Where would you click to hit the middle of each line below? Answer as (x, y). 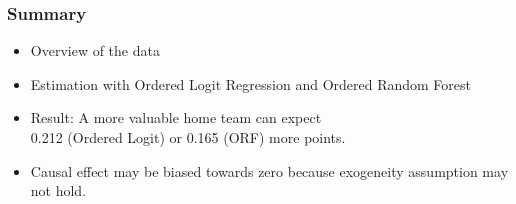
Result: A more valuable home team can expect (176, 117)
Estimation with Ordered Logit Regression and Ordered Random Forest (250, 83)
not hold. (58, 190)
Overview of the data (95, 50)
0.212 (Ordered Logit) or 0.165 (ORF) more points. (188, 137)
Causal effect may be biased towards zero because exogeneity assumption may (269, 170)
